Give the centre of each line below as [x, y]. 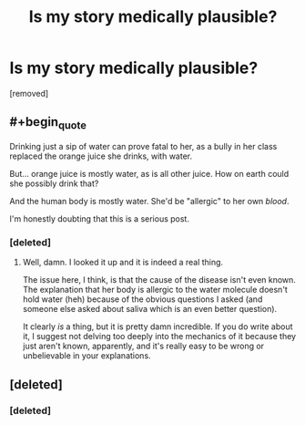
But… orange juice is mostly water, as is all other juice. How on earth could [149, 173]
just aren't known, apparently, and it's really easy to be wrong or [143, 346]
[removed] [29, 93]
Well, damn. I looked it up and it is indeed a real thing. [123, 263]
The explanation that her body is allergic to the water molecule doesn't [155, 290]
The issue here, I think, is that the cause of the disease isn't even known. [159, 280]
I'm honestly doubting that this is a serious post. [99, 218]
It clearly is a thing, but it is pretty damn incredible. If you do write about [158, 327]
